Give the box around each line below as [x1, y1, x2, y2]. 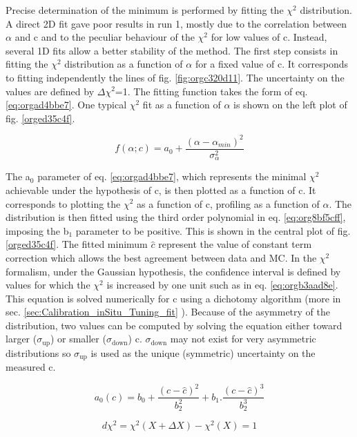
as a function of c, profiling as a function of [137, 196, 320, 211]
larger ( [6, 331, 37, 346]
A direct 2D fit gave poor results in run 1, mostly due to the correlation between [6, 16, 347, 30]
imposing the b [6, 223, 69, 237]
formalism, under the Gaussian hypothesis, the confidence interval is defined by [6, 264, 341, 278]
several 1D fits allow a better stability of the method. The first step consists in [6, 43, 338, 57]
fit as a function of [142, 97, 221, 112]
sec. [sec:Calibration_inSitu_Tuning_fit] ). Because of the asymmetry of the [6, 304, 331, 319]
